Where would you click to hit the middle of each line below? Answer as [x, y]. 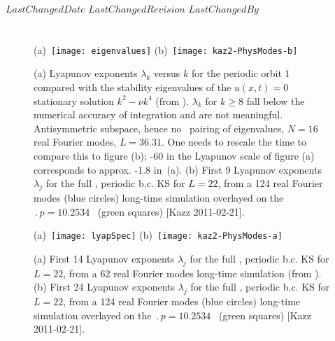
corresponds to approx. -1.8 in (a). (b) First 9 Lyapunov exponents [178, 169]
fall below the [276, 100]
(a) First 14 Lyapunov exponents [104, 258]
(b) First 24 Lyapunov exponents [105, 287]
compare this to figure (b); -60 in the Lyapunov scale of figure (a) [174, 155]
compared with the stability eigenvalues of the [133, 87]
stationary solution [74, 100]
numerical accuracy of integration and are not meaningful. [158, 114]
